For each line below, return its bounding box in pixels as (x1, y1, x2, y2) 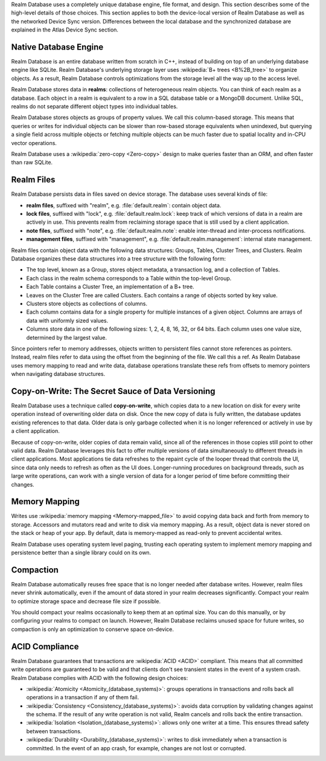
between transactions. (26, 727, 82, 734)
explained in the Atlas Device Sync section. (11, 26, 119, 33)
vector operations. (11, 139, 57, 146)
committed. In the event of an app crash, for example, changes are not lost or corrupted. (26, 744, 246, 752)
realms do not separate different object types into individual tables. (11, 103, 178, 110)
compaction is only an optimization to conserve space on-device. (11, 626, 174, 633)
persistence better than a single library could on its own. (11, 549, 152, 556)
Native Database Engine (11, 42, 104, 52)
